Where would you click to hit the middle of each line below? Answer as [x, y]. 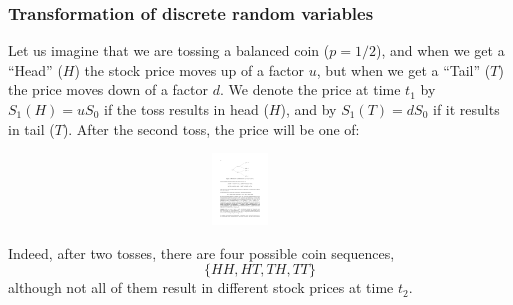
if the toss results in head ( [186, 109]
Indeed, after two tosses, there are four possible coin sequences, [201, 252]
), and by [308, 109]
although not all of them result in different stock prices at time [201, 287]
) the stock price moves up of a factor [189, 69]
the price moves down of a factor [108, 89]
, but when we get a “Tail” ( [403, 69]
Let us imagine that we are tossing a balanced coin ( [169, 50]
